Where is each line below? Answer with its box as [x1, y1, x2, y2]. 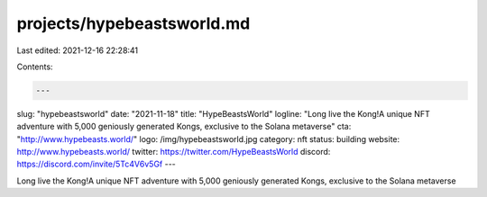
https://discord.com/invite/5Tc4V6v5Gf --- [16, 158, 176, 170]
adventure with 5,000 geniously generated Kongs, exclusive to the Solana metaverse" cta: [16, 121, 352, 132]
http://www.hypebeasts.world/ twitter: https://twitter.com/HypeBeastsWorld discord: [16, 147, 331, 157]
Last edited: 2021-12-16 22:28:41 [16, 45, 139, 56]
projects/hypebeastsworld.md [16, 13, 251, 33]
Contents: [16, 61, 53, 72]
